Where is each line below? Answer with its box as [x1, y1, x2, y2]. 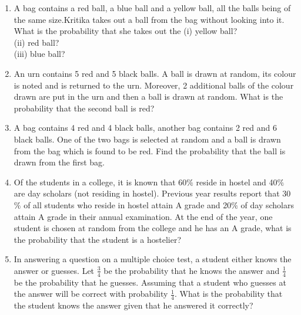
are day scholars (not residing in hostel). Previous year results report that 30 [14, 187, 291, 199]
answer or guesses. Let [14, 264, 95, 276]
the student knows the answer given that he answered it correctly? [14, 299, 253, 311]
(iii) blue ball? [14, 48, 65, 60]
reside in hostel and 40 [196, 175, 277, 188]
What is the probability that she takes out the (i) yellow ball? [14, 25, 238, 37]
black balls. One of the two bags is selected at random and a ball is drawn [14, 133, 281, 145]
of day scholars [240, 198, 294, 211]
